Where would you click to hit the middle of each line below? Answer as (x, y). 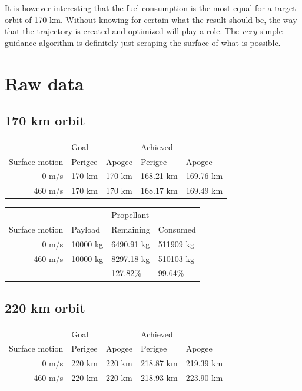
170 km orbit (45, 120)
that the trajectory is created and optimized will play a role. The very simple (144, 31)
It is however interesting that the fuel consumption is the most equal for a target (150, 8)
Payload (86, 229)
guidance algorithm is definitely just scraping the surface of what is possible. (143, 42)
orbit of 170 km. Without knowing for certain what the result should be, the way (151, 19)
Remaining (131, 229)
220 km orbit (45, 307)
